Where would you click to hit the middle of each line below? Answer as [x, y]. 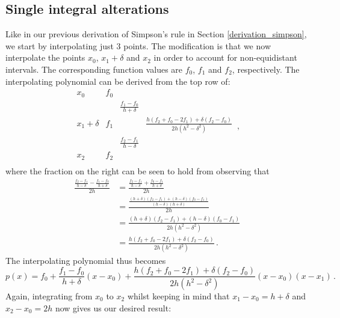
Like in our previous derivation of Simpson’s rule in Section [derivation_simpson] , [156, 34]
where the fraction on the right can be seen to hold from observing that [138, 170]
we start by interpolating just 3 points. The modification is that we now [138, 45]
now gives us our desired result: [113, 307]
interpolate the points [45, 57]
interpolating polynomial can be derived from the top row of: [118, 81]
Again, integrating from [49, 296]
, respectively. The [266, 69]
